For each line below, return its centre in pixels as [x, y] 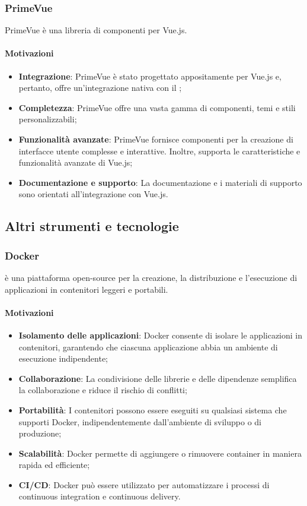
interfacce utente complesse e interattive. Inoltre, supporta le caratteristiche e [159, 151]
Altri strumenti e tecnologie [92, 226]
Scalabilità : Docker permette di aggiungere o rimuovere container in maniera [160, 453]
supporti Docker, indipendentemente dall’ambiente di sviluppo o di [140, 421]
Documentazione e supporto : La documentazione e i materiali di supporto [160, 182]
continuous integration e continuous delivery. [100, 496]
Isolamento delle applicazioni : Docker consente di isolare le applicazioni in [161, 335]
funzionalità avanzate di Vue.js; [76, 162]
